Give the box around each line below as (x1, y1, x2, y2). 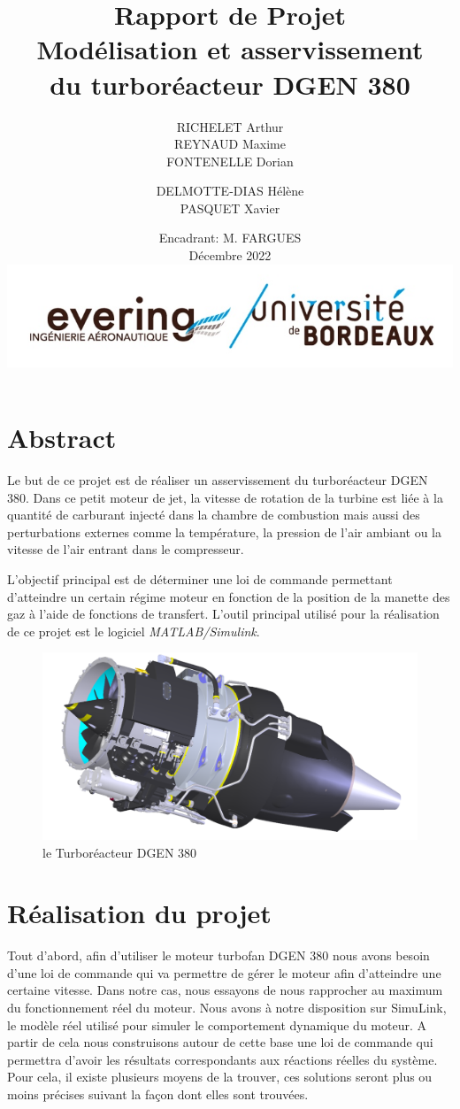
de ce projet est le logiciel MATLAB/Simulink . (7, 621, 260, 640)
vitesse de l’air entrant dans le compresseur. (7, 540, 244, 558)
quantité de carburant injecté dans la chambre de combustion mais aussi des (7, 505, 420, 524)
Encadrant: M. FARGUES (158, 228, 302, 247)
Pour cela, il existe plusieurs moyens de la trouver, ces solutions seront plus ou (7, 1067, 433, 1086)
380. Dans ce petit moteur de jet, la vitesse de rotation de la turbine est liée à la (7, 488, 443, 506)
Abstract (7, 420, 117, 456)
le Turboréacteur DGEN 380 (42, 843, 197, 861)
